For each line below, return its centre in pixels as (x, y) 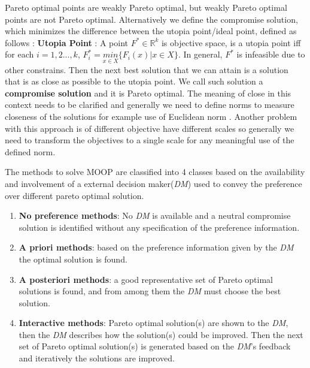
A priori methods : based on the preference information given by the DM (156, 247)
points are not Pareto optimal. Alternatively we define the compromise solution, (151, 19)
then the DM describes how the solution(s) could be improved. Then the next (161, 334)
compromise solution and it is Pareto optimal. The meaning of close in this (148, 93)
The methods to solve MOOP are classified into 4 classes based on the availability (155, 172)
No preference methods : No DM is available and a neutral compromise (155, 215)
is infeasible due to (271, 54)
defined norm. (30, 151)
